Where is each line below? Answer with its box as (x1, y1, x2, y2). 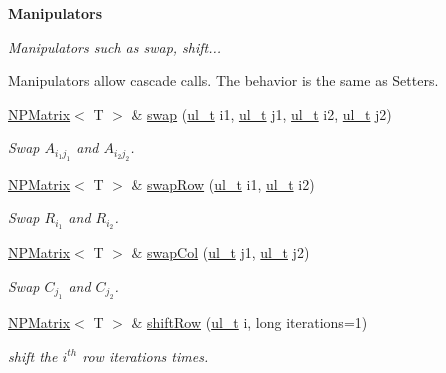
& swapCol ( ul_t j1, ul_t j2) (131, 242, 310, 263)
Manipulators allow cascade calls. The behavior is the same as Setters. (8, 70, 439, 91)
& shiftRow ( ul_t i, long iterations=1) (131, 312, 368, 333)
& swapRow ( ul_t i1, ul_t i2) (131, 173, 315, 194)
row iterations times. (82, 345, 209, 366)
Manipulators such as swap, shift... (8, 36, 222, 57)
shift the (8, 345, 58, 366)
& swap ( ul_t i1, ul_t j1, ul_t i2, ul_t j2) (131, 103, 392, 124)
